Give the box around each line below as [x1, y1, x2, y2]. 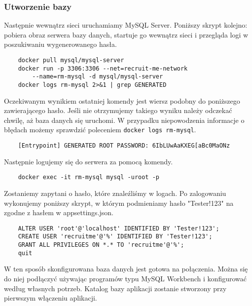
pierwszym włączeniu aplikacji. [4, 293, 97, 303]
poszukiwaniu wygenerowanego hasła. [4, 39, 117, 49]
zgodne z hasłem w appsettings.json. [4, 207, 113, 218]
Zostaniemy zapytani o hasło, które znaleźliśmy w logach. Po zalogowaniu [4, 188, 226, 198]
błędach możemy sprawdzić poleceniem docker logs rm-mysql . [4, 124, 196, 135]
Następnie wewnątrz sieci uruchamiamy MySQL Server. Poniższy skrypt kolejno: [4, 20, 248, 30]
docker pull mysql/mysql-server [18, 57, 124, 64]
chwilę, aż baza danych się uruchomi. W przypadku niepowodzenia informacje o [4, 115, 245, 125]
